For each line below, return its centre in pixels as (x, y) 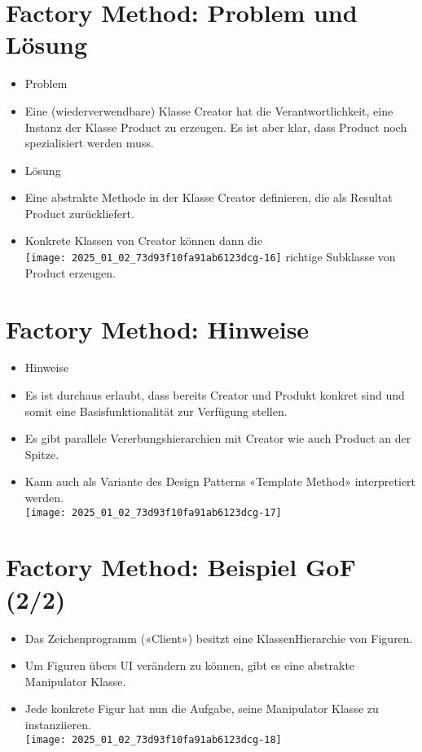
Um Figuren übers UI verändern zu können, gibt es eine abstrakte (190, 665)
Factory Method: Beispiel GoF (181, 567)
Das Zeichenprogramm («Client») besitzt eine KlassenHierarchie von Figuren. (219, 638)
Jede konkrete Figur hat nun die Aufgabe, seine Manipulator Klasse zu (202, 708)
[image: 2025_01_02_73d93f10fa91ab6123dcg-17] (153, 512)
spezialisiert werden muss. (89, 143)
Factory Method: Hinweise (158, 328)
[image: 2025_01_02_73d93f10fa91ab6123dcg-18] (153, 739)
